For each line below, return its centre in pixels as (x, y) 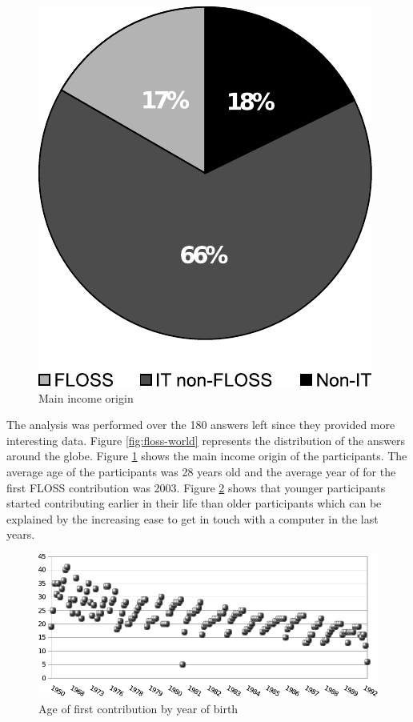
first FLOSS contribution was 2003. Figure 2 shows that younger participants (196, 487)
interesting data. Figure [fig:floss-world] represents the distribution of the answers (206, 440)
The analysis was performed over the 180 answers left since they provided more (201, 425)
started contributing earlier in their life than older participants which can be (194, 503)
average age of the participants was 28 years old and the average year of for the (201, 471)
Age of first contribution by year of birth (138, 708)
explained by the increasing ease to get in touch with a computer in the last (192, 518)
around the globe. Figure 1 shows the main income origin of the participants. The (207, 456)
